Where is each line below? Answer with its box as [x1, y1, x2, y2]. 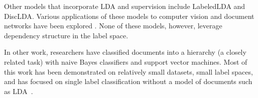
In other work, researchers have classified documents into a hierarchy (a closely [4, 47, 246, 57]
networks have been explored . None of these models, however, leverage [4, 20, 222, 31]
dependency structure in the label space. [4, 30, 128, 40]
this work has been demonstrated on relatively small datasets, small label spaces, [4, 66, 253, 77]
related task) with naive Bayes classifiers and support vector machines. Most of [4, 56, 247, 67]
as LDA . [4, 86, 33, 96]
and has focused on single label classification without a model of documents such [4, 76, 252, 87]
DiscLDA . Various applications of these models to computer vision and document [4, 10, 254, 21]
